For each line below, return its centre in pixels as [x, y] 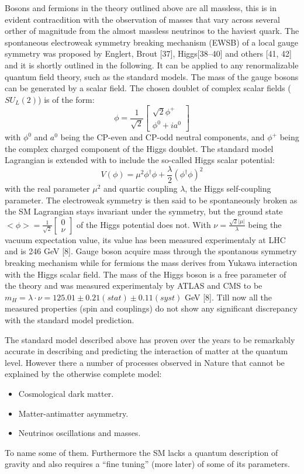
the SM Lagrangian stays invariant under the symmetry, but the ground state [144, 211]
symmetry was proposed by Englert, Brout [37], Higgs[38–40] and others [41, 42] [148, 53]
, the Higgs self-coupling [228, 188]
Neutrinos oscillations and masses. [80, 433]
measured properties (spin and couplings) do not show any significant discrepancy [151, 308]
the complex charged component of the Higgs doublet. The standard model [139, 148]
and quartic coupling [141, 188]
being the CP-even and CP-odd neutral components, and [163, 137]
